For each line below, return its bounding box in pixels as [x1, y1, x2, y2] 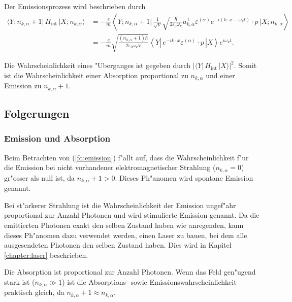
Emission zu [4, 80, 42, 91]
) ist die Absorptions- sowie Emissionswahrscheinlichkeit [62, 276, 237, 287]
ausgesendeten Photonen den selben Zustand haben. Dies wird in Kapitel [4, 240, 232, 250]
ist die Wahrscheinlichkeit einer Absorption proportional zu [4, 70, 188, 80]
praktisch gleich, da [4, 287, 64, 297]
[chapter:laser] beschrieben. [4, 249, 88, 260]
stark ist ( [4, 276, 35, 287]
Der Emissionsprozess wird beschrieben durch [4, 1, 146, 11]
